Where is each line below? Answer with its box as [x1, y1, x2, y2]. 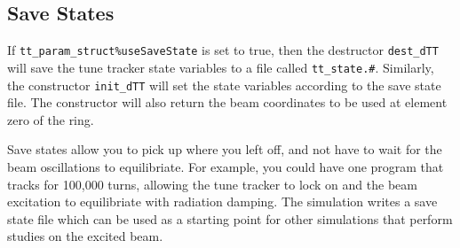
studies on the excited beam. [7, 227, 163, 245]
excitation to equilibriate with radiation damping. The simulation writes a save [7, 192, 438, 211]
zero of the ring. [7, 110, 94, 128]
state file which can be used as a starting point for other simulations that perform [7, 209, 453, 228]
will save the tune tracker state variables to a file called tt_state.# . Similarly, [7, 58, 434, 76]
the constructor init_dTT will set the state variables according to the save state [7, 75, 441, 94]
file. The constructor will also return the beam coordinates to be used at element [7, 93, 448, 112]
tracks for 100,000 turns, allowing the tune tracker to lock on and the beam [7, 174, 417, 193]
